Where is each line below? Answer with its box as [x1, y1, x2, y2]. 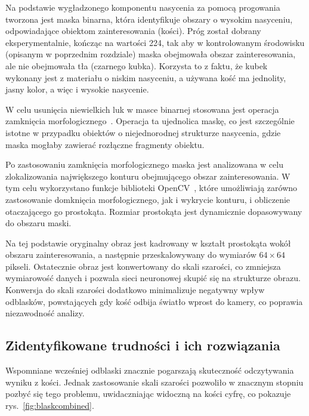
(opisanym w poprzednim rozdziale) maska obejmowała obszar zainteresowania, [5, 48, 296, 60]
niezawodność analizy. [5, 307, 85, 319]
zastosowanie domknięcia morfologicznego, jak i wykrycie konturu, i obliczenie [5, 193, 291, 205]
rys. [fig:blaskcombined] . [5, 399, 94, 411]
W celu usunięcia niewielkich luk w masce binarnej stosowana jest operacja [5, 103, 279, 115]
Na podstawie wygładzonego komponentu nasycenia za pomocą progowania [5, 1, 280, 13]
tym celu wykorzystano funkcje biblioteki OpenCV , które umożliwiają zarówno [5, 181, 298, 194]
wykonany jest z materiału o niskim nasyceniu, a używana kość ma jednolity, [5, 71, 286, 84]
